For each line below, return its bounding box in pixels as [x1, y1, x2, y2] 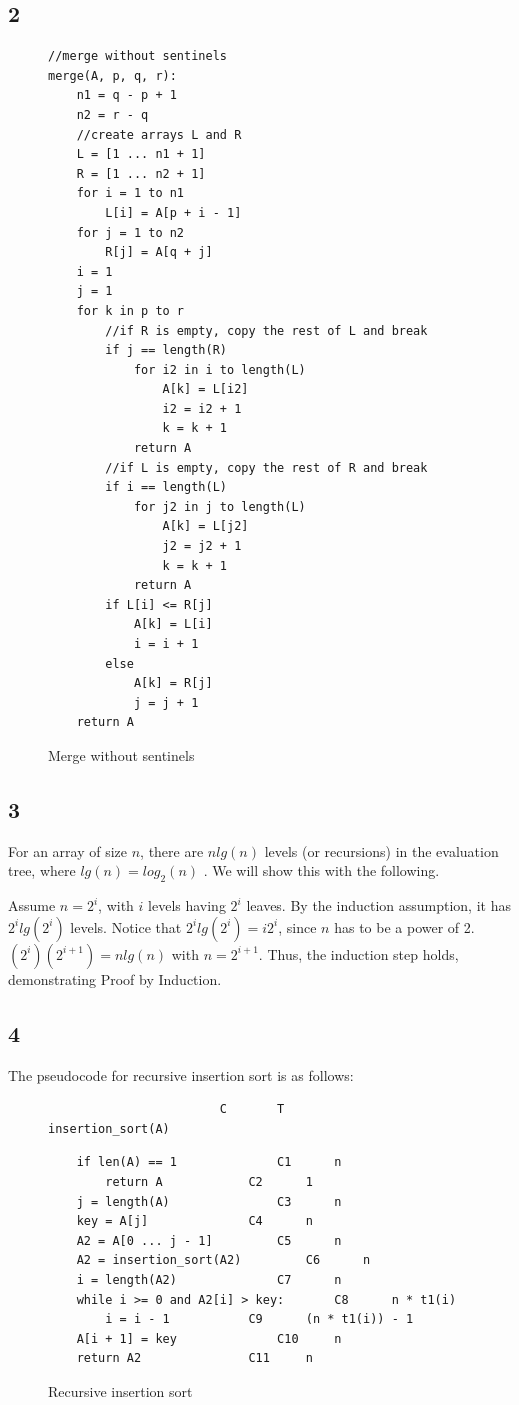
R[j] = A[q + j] [105, 245, 213, 260]
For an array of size [8, 840, 127, 861]
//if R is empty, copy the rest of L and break [105, 323, 428, 338]
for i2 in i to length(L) [133, 362, 306, 377]
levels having [148, 895, 226, 916]
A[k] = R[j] [133, 676, 213, 691]
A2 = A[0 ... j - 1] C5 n [76, 1233, 342, 1248]
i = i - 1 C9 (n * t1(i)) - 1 [105, 1312, 414, 1327]
